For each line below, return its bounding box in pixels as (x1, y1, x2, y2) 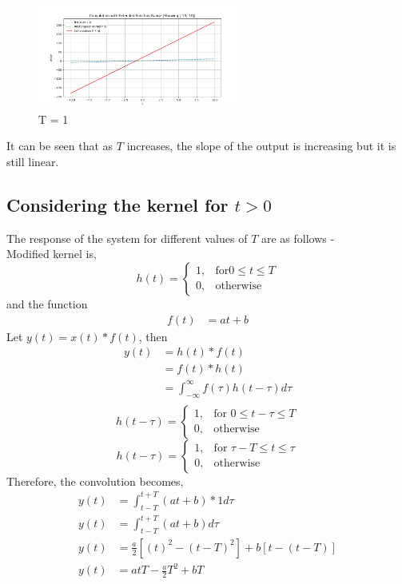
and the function (6, 295, 88, 312)
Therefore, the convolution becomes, (6, 472, 184, 489)
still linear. (6, 153, 59, 169)
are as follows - (261, 229, 335, 246)
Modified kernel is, (6, 245, 97, 262)
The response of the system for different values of (6, 229, 248, 246)
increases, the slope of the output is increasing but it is (126, 137, 396, 154)
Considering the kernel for (6, 192, 229, 217)
